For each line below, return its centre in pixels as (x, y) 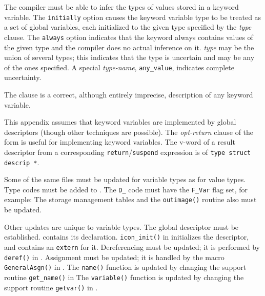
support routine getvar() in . (51, 287)
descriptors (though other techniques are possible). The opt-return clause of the (129, 132)
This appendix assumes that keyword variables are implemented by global (120, 122)
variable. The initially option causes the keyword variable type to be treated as (133, 17)
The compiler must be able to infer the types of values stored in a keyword (121, 7)
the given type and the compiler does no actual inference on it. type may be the (129, 47)
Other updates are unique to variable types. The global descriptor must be (121, 226)
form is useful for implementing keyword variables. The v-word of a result (120, 142)
